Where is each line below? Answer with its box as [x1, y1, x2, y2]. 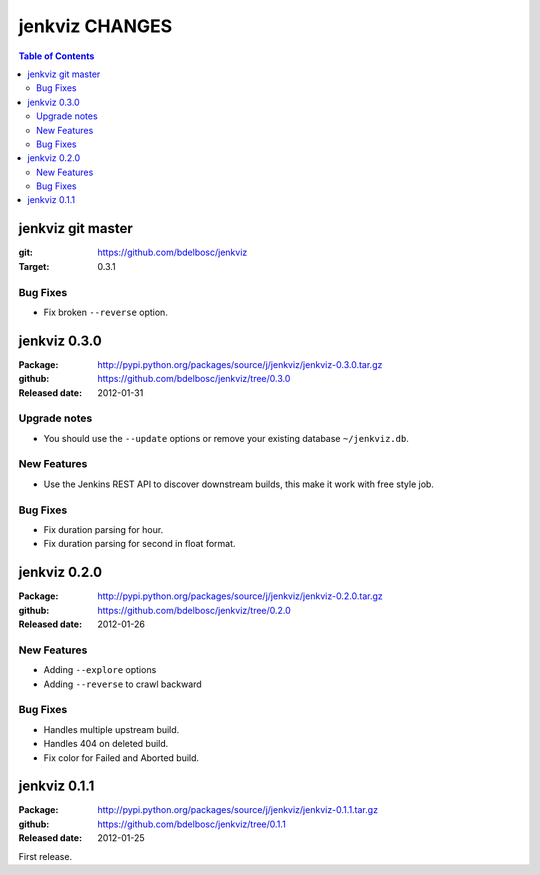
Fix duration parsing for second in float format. [43, 538, 236, 550]
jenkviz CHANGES [18, 15, 173, 37]
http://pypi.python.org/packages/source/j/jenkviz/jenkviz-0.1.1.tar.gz [97, 804, 379, 816]
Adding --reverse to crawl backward [43, 678, 202, 690]
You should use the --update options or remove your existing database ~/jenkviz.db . [43, 432, 409, 444]
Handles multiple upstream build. [43, 723, 180, 735]
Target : [18, 260, 50, 272]
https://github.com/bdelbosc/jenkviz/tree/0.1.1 [97, 818, 287, 830]
